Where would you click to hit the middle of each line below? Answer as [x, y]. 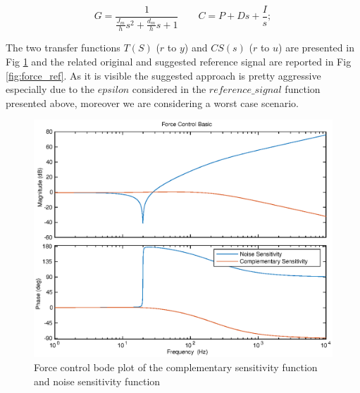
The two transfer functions [63, 48]
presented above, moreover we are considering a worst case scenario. [152, 102]
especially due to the [50, 89]
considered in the [169, 89]
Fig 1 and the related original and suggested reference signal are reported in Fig [179, 62]
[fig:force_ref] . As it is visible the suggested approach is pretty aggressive [163, 75]
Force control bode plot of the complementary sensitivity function [176, 367]
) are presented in [316, 48]
